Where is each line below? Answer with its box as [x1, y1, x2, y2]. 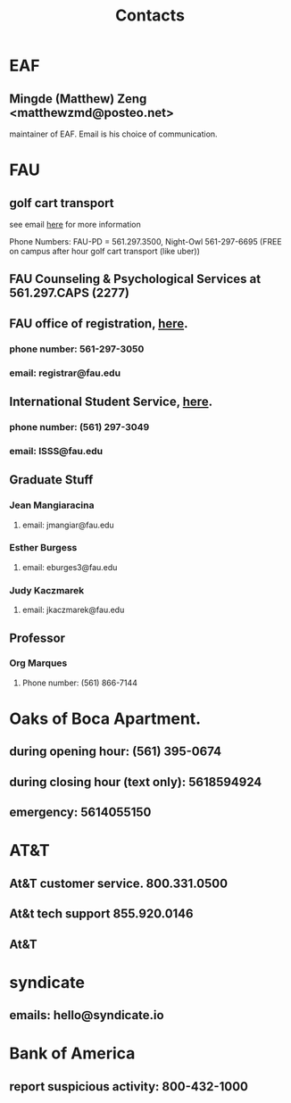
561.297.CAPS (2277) [9, 286, 129, 301]
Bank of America [9, 1043, 136, 1064]
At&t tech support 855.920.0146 [9, 907, 194, 922]
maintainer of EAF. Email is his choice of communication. [9, 129, 218, 139]
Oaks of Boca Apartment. [9, 709, 202, 729]
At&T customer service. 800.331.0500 [9, 875, 229, 891]
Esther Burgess [9, 542, 78, 554]
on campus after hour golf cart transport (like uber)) [9, 246, 201, 256]
